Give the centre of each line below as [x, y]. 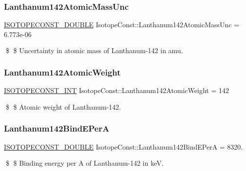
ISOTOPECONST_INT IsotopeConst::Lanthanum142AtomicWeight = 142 [116, 90]
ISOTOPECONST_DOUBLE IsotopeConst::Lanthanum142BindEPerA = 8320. [123, 146]
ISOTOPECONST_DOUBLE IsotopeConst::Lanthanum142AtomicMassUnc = [122, 25]
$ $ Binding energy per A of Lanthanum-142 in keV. [85, 163]
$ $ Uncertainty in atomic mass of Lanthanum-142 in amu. [94, 50]
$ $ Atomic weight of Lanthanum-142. [63, 106]
